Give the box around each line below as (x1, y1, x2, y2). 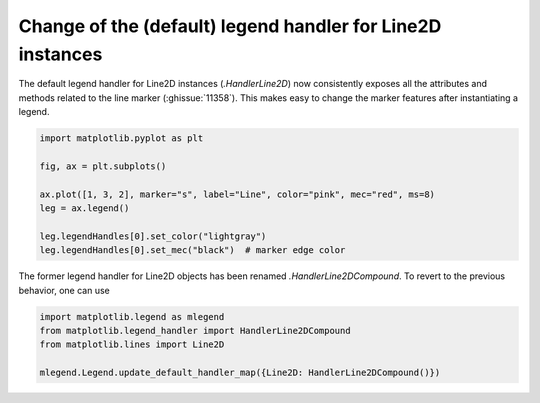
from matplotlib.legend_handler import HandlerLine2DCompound (39, 325, 351, 336)
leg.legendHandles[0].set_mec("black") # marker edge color (39, 245, 346, 256)
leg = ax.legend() (39, 203, 130, 214)
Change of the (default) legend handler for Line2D (18, 15, 442, 37)
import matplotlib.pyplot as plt (39, 133, 204, 144)
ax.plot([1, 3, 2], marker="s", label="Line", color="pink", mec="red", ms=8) (39, 188, 435, 200)
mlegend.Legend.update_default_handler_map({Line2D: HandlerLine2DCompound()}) (39, 367, 441, 379)
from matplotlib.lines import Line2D (39, 339, 225, 350)
